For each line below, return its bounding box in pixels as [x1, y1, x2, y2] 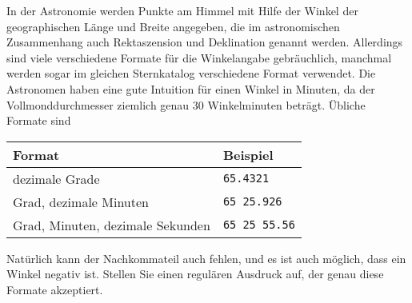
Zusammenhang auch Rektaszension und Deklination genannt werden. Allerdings [6, 34, 403, 50]
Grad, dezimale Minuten [13, 192, 149, 211]
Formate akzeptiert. [6, 281, 103, 297]
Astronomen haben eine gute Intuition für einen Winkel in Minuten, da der [6, 80, 375, 97]
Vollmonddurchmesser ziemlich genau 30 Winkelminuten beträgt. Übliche [6, 96, 366, 113]
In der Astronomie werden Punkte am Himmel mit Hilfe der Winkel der [6, 2, 358, 18]
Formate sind [6, 112, 71, 129]
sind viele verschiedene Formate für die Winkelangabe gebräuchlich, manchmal [6, 49, 392, 66]
